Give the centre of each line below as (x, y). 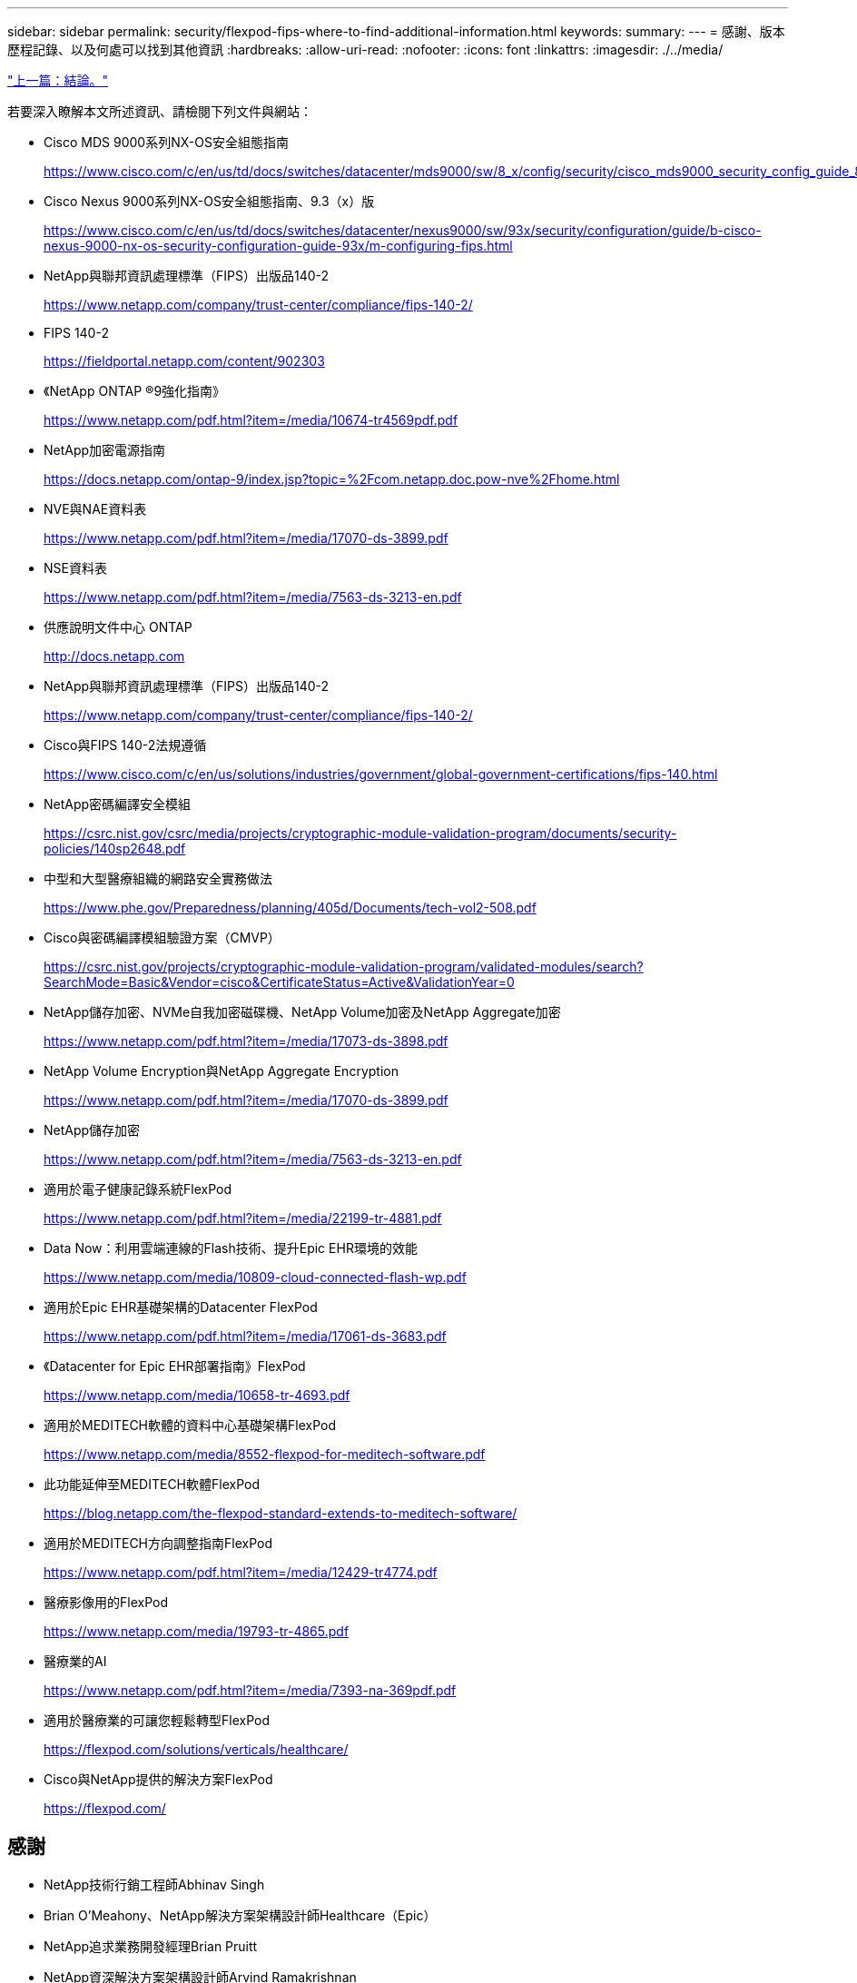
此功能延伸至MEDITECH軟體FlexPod (152, 1484)
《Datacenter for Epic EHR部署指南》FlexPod (175, 1366)
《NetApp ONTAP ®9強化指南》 (135, 391)
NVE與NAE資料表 (95, 509)
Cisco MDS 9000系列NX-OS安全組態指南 (166, 142)
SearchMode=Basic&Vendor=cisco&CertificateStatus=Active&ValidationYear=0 (279, 982)
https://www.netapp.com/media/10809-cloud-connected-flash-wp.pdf (255, 1277)
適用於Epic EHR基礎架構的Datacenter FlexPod (181, 1307)
